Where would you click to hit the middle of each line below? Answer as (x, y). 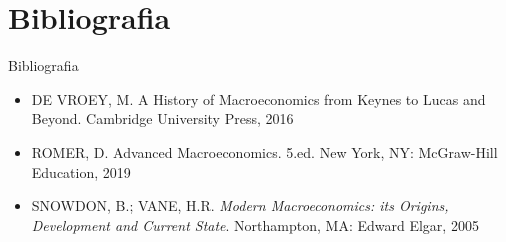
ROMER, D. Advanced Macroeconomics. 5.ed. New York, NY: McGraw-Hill (264, 151)
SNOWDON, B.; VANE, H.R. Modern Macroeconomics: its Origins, (240, 205)
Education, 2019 (81, 171)
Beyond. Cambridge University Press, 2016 (162, 118)
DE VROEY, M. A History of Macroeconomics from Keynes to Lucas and (258, 98)
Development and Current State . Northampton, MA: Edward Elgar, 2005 (255, 224)
